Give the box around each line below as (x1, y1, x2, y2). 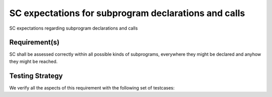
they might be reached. (9, 58, 58, 64)
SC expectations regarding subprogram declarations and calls (9, 25, 138, 31)
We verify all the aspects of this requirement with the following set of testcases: (9, 84, 175, 90)
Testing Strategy (9, 71, 63, 80)
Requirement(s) (9, 38, 60, 47)
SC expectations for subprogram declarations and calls (9, 8, 245, 19)
